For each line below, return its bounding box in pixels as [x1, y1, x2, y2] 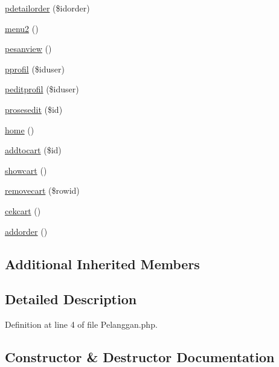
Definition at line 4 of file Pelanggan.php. [5, 318, 158, 331]
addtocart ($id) [5, 144, 62, 156]
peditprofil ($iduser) [5, 83, 79, 95]
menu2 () [5, 22, 39, 34]
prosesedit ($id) [5, 103, 63, 115]
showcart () [5, 164, 47, 176]
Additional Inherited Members [5, 254, 200, 273]
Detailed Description [5, 290, 137, 308]
